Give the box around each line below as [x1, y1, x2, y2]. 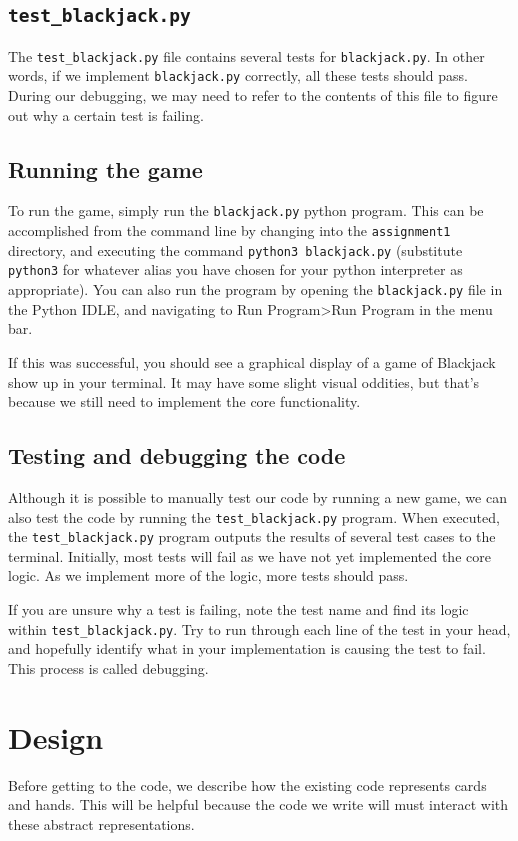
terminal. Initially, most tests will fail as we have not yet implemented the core [8, 545, 491, 566]
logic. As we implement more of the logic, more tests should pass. [8, 565, 409, 586]
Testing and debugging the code [8, 440, 346, 471]
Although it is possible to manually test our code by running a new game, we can [8, 486, 507, 507]
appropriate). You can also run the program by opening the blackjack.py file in [8, 279, 503, 300]
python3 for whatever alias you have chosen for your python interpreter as [8, 259, 463, 280]
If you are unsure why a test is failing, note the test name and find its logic [8, 599, 469, 620]
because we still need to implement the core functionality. [8, 391, 361, 412]
